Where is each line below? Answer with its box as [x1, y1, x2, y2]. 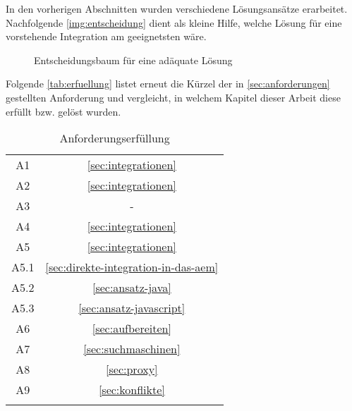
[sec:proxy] [106, 361, 158, 378]
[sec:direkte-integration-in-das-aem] [45, 259, 219, 276]
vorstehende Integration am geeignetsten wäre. [6, 29, 207, 44]
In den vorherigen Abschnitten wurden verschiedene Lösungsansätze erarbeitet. [6, 1, 348, 16]
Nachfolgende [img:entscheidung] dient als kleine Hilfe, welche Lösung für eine [6, 15, 342, 30]
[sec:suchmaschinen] [83, 341, 181, 357]
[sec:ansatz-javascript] [78, 300, 186, 317]
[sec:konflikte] [98, 381, 165, 398]
